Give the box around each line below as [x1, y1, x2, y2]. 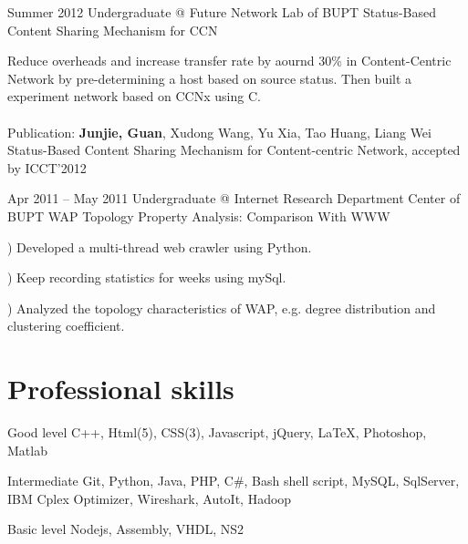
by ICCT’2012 [7, 158, 87, 177]
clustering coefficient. [7, 316, 125, 335]
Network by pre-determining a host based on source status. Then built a [7, 68, 412, 87]
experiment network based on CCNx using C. [7, 87, 261, 106]
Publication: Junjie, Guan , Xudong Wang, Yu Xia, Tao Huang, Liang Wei [7, 122, 432, 141]
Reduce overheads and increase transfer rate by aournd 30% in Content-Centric [7, 51, 452, 70]
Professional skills [7, 370, 234, 407]
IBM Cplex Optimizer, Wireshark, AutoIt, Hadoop [7, 488, 292, 508]
